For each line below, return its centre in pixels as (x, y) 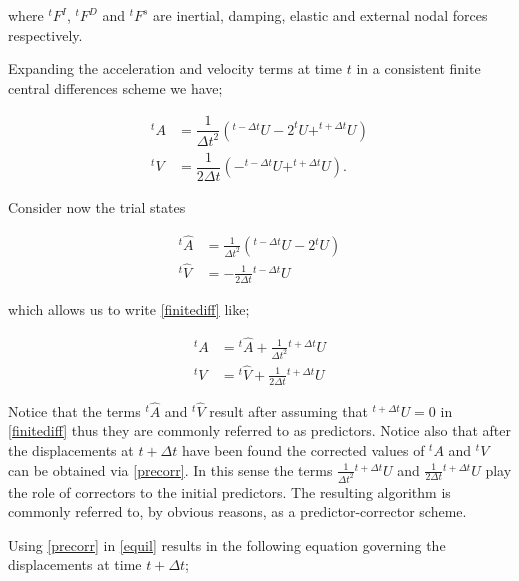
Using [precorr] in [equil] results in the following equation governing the (227, 544)
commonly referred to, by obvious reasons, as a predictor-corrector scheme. (237, 511)
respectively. (45, 34)
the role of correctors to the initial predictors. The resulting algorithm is (229, 491)
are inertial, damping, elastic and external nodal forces (320, 15)
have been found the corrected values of (303, 450)
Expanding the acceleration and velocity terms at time (175, 68)
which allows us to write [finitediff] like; (129, 308)
